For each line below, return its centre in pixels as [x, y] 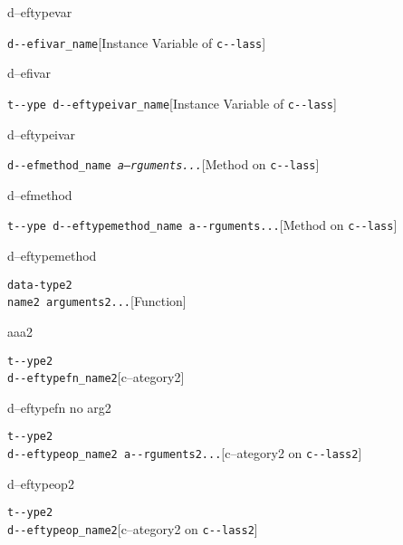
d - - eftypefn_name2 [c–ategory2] [96, 377]
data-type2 [40, 285]
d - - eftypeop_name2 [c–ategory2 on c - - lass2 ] [133, 528]
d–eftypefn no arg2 [59, 407]
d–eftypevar [40, 12]
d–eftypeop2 [41, 483]
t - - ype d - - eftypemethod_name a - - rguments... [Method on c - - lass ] [202, 225]
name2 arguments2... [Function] [97, 301]
